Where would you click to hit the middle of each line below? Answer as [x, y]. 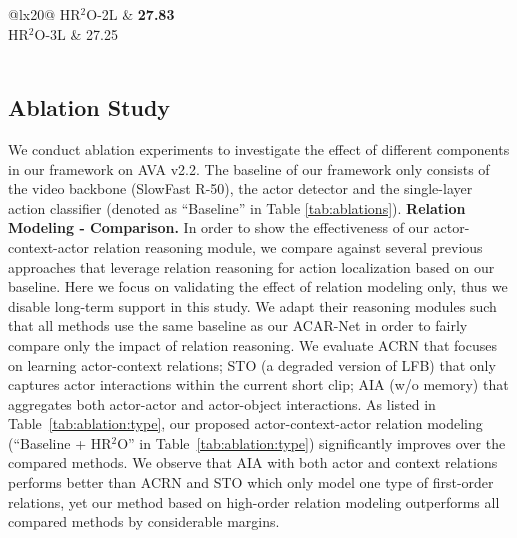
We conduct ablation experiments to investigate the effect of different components [259, 148]
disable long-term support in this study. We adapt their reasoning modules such [252, 305]
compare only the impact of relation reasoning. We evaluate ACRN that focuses [252, 344]
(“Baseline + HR [60, 442]
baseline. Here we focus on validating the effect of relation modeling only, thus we [258, 286]
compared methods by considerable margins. [144, 521]
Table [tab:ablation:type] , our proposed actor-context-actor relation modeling [245, 423]
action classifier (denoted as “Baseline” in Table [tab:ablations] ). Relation [237, 207]
